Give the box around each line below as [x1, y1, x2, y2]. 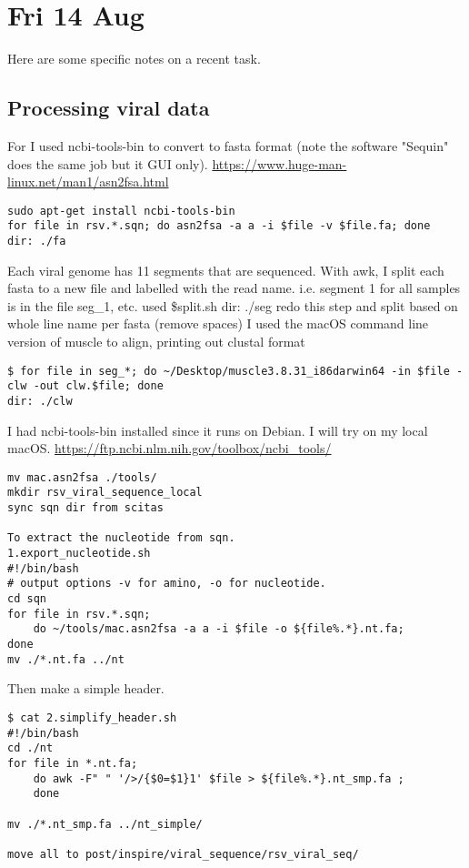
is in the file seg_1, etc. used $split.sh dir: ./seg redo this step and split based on [7, 296, 458, 315]
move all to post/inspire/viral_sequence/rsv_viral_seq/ [7, 847, 359, 861]
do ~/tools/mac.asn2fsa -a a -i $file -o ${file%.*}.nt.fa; [33, 622, 404, 636]
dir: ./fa [7, 235, 66, 248]
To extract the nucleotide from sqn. [7, 531, 235, 545]
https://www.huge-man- [212, 154, 347, 173]
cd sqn [7, 592, 46, 606]
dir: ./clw [7, 394, 73, 408]
